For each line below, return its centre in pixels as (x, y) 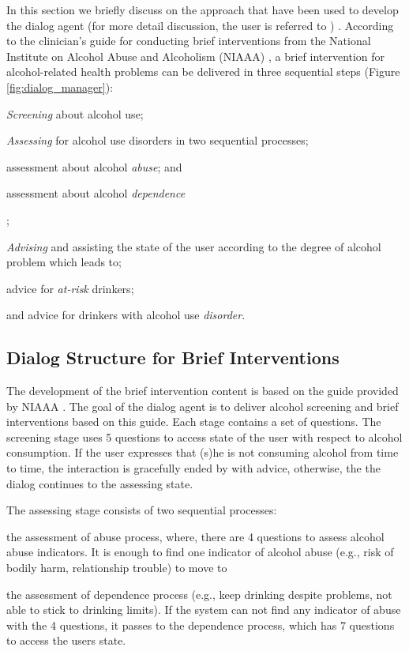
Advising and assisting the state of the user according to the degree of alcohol (194, 246)
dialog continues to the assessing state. (100, 483)
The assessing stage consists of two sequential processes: (142, 510)
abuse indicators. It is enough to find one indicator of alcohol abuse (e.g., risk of (200, 552)
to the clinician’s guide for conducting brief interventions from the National (189, 41)
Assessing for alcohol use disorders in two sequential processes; (158, 140)
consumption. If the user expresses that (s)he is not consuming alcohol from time (203, 452)
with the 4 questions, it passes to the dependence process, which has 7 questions (201, 625)
